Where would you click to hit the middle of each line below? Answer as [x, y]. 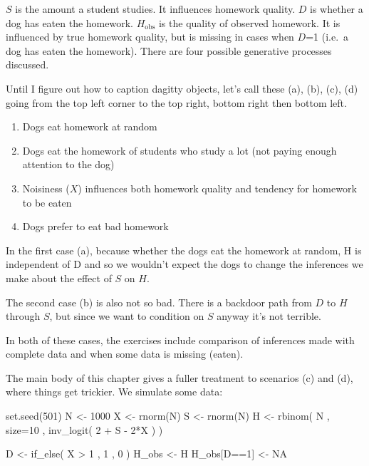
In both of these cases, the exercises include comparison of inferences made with [180, 340]
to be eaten [47, 202]
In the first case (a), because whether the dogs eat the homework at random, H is [184, 250]
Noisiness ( [46, 188]
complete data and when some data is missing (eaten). [125, 354]
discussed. [27, 64]
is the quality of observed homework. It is [249, 22]
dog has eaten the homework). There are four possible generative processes [169, 50]
